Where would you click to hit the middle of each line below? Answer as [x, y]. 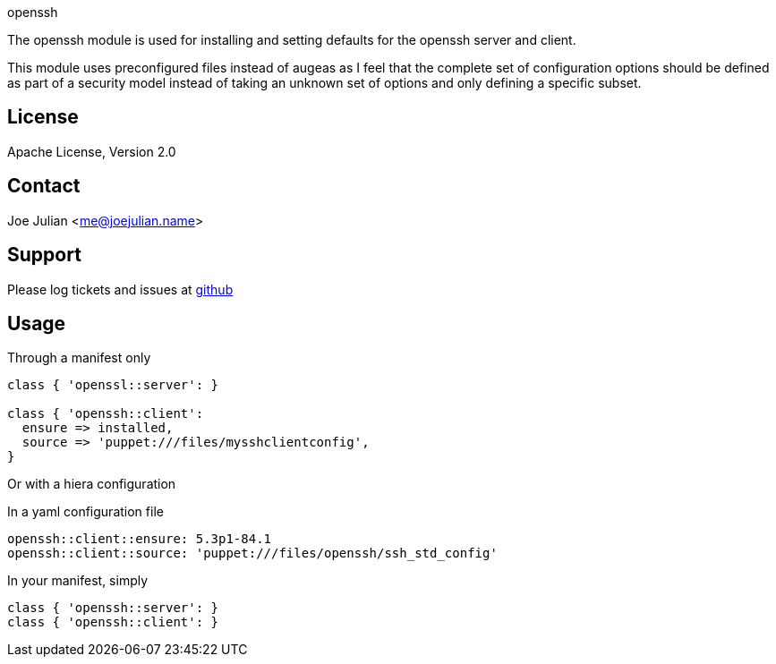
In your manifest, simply [78, 581]
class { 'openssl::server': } [113, 385]
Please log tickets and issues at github [120, 289]
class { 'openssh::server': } [113, 608]
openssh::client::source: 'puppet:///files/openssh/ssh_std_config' [252, 553]
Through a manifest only [79, 358]
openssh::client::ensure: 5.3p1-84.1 [140, 539]
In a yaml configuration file [85, 512]
